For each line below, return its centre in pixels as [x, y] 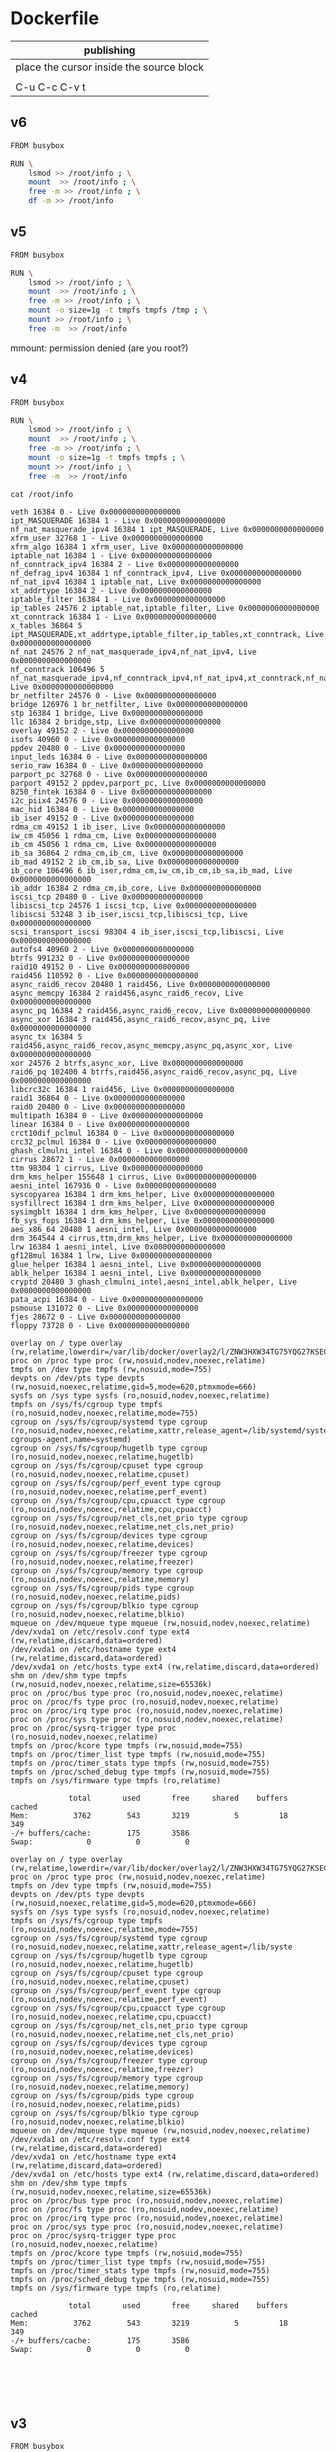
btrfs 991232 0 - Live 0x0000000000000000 [100, 958]
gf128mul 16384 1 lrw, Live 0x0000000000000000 [111, 1255]
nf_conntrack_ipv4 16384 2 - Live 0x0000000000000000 [125, 564]
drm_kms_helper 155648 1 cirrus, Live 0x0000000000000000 [133, 1177]
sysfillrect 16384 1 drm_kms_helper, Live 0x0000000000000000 [142, 1203]
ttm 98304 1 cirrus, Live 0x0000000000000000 [106, 1168]
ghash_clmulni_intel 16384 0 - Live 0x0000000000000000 [129, 1150]
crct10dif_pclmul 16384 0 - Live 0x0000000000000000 [122, 1133]
